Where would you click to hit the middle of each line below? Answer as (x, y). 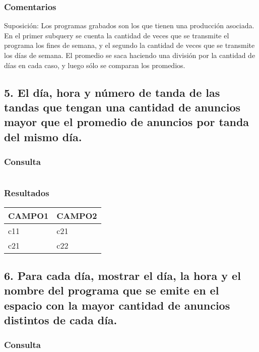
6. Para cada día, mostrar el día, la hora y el (122, 275)
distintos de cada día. (61, 320)
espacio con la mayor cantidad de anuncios (117, 305)
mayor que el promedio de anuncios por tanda (127, 122)
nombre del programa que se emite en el (112, 290)
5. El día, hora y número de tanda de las (112, 92)
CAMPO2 (77, 215)
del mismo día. (43, 136)
